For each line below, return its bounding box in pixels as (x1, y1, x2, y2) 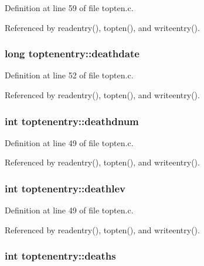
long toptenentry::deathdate (5, 46, 140, 61)
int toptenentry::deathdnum (5, 113, 139, 128)
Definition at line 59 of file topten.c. (5, 2, 134, 13)
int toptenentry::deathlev (5, 181, 126, 195)
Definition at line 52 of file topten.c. (5, 69, 134, 81)
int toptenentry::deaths (5, 248, 116, 263)
